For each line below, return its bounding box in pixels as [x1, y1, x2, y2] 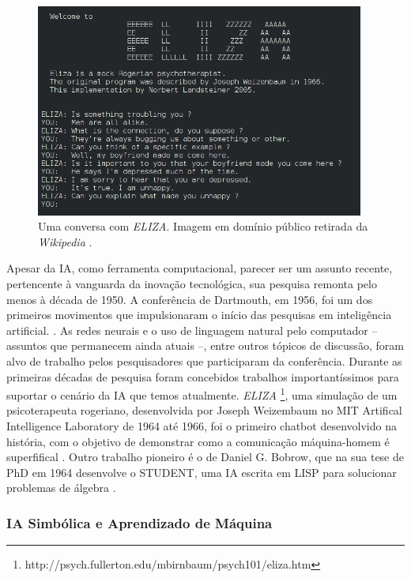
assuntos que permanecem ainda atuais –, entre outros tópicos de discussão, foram [6, 337, 404, 354]
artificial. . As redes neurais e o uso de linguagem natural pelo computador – [6, 321, 378, 338]
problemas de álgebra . [6, 479, 116, 496]
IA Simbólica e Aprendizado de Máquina [6, 512, 273, 532]
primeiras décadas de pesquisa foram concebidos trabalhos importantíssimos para [6, 368, 399, 385]
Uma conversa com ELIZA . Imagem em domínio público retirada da [38, 218, 368, 235]
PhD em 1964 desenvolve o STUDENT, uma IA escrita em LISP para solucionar [6, 464, 397, 480]
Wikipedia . [38, 233, 92, 250]
